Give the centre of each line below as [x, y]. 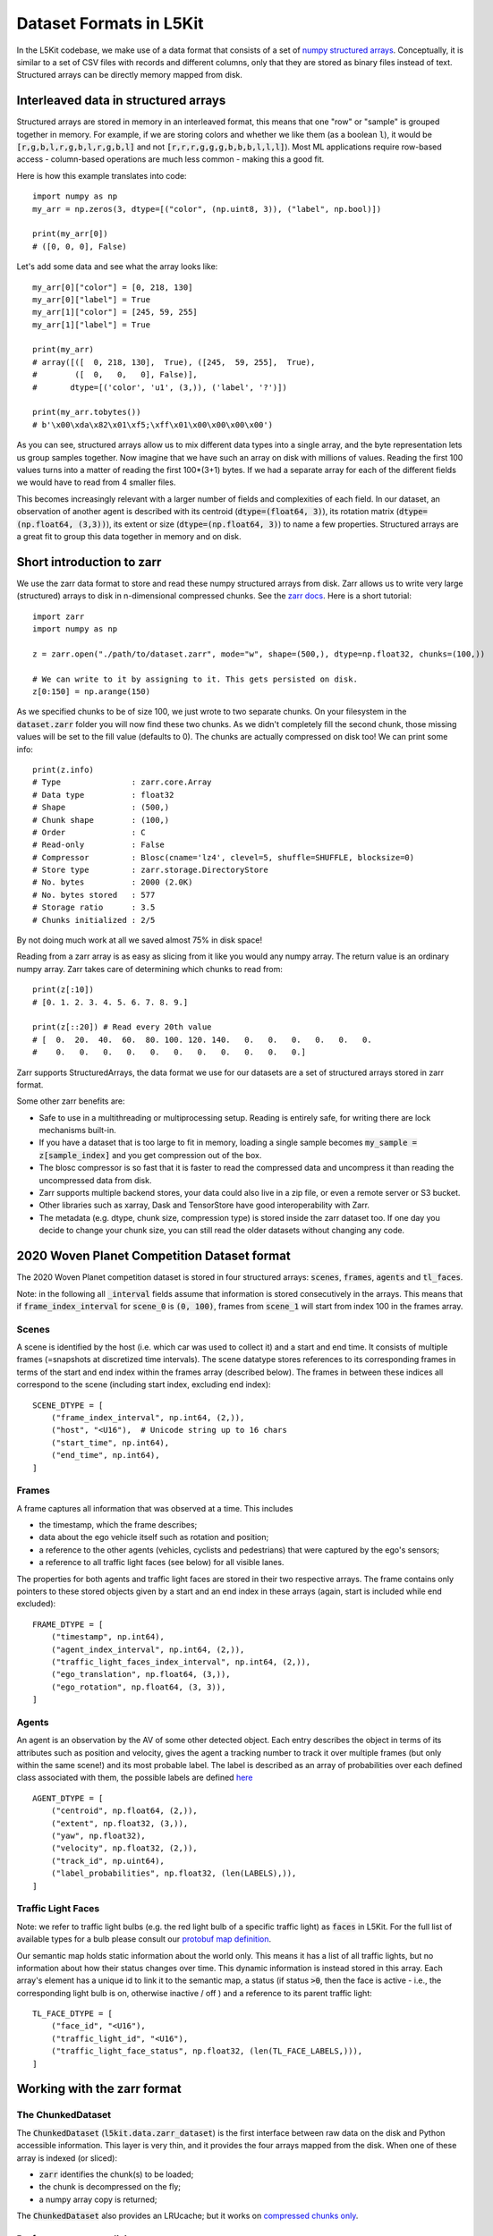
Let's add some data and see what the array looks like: [117, 267]
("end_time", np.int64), [105, 1455]
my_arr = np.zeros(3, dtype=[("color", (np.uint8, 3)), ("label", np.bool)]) [207, 209]
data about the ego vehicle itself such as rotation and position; [154, 1537]
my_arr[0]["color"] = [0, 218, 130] [113, 287]
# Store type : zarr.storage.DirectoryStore [150, 870]
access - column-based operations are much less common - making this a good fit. [170, 159]
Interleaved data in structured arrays [121, 101]
